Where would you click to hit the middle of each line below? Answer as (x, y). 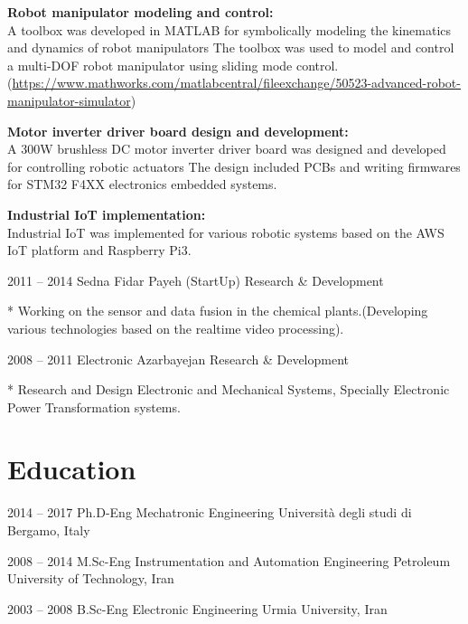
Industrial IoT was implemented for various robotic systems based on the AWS (226, 232)
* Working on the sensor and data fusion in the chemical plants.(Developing (218, 311)
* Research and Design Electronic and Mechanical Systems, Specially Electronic (229, 389)
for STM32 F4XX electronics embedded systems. (142, 184)
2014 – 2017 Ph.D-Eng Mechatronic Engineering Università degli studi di (210, 512)
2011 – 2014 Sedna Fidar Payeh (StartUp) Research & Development (196, 280)
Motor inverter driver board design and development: (178, 131)
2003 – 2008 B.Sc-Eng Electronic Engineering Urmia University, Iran (197, 608)
